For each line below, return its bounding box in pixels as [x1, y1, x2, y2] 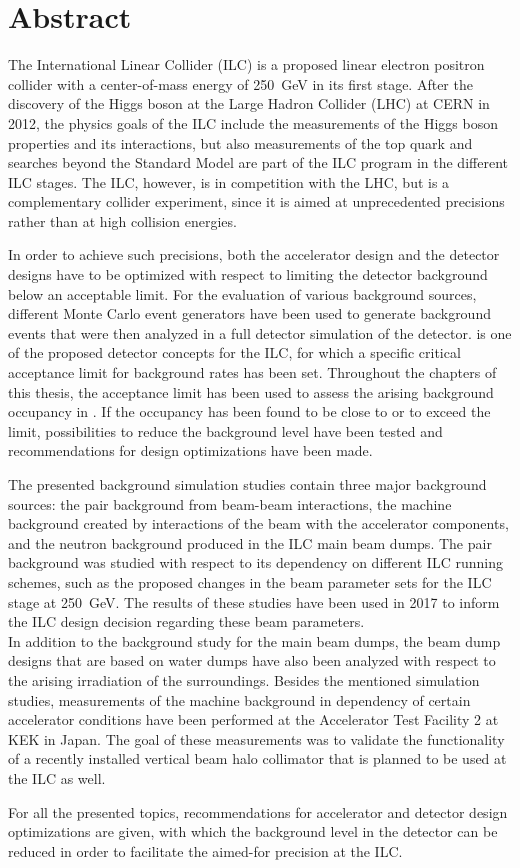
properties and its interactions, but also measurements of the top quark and [8, 132, 473, 153]
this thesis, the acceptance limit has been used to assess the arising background [8, 381, 494, 402]
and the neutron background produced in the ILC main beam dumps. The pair [8, 532, 492, 553]
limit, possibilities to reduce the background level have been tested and [8, 420, 443, 441]
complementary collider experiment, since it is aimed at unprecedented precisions [8, 191, 505, 212]
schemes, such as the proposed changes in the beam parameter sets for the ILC [8, 571, 492, 592]
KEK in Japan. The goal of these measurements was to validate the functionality [8, 728, 505, 749]
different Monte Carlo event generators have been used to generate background [8, 303, 491, 324]
